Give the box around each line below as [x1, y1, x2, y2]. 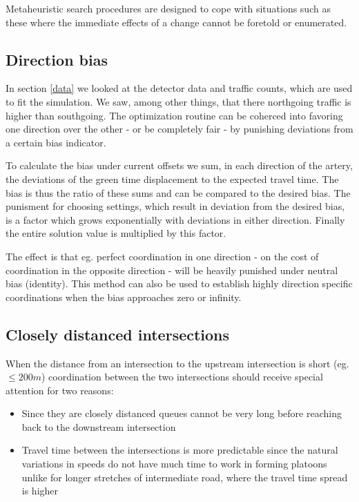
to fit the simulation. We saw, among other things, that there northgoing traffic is [6, 94, 351, 108]
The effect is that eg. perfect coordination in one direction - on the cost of [6, 249, 319, 263]
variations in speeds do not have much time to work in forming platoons [21, 456, 327, 471]
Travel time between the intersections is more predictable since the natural [21, 443, 338, 457]
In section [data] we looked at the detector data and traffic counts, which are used [6, 81, 353, 95]
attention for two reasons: [6, 383, 114, 397]
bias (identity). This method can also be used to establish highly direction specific [6, 276, 353, 291]
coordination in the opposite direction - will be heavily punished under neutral [6, 262, 338, 277]
